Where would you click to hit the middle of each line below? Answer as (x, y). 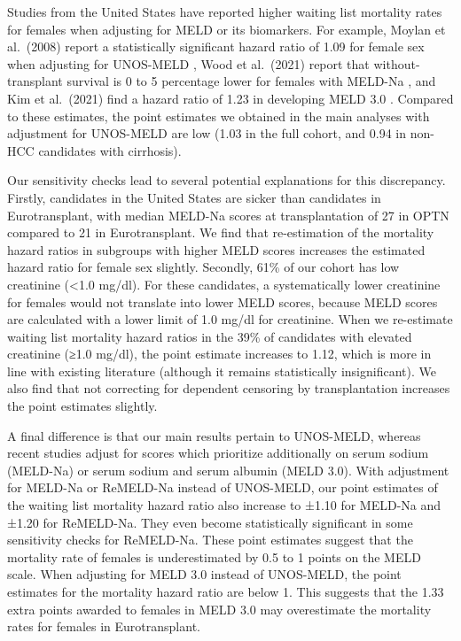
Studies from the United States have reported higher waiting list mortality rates (225, 12)
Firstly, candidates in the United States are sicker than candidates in (194, 197)
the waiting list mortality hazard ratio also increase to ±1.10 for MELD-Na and (224, 505)
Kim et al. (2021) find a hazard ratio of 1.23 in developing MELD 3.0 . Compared (230, 98)
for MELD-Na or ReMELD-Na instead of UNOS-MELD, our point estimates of (223, 487)
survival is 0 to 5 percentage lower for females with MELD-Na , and (251, 81)
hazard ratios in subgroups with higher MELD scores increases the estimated (216, 249)
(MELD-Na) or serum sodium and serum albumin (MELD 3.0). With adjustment (228, 470)
